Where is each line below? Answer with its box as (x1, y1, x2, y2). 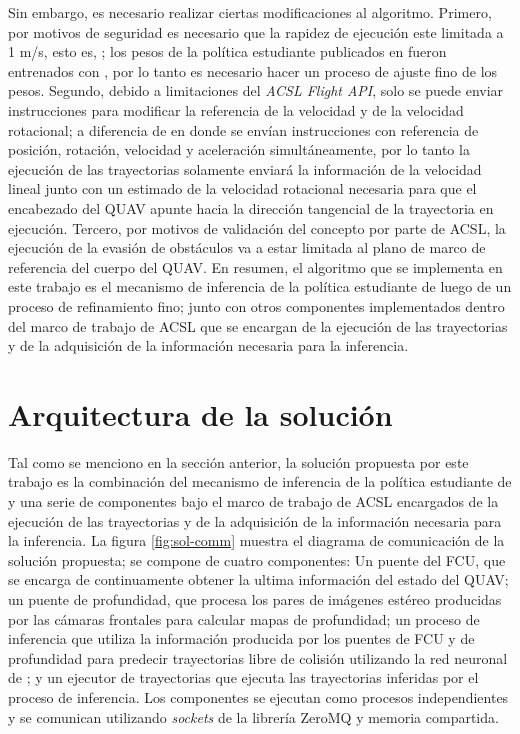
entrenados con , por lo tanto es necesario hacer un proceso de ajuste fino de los (8, 60, 498, 81)
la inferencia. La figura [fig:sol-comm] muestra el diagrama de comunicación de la (8, 530, 505, 551)
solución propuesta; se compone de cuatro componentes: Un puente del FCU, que (8, 549, 506, 570)
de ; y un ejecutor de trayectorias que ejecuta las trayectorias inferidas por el (8, 667, 479, 688)
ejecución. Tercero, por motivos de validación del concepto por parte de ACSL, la (8, 217, 506, 238)
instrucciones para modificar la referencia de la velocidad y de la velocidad (8, 99, 464, 120)
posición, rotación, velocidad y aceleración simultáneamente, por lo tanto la (8, 139, 470, 160)
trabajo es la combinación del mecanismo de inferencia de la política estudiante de (8, 471, 512, 492)
